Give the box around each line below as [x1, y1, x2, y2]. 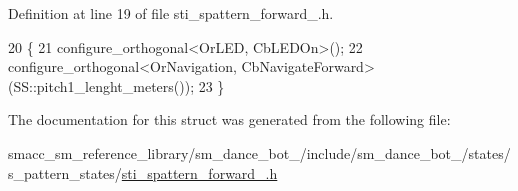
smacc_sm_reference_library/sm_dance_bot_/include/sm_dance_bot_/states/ [8, 142, 511, 163]
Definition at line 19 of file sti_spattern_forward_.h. [8, 3, 334, 23]
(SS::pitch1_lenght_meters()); [8, 75, 195, 96]
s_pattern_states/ [8, 162, 122, 183]
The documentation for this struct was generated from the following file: [8, 109, 451, 130]
